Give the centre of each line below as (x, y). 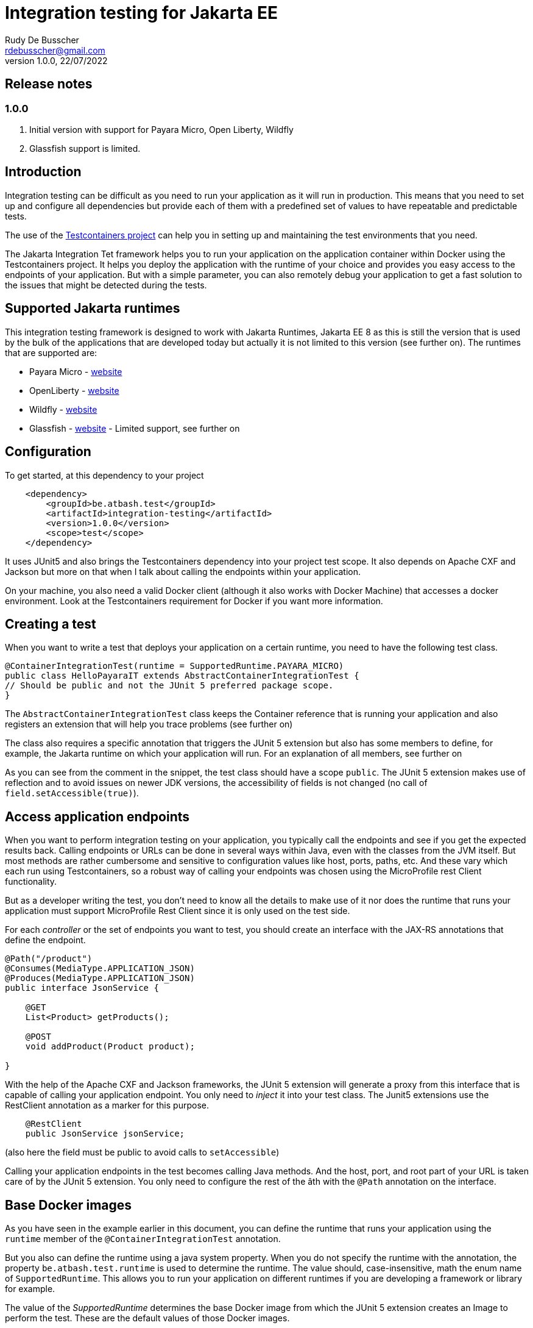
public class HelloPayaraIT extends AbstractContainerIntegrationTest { (182, 676)
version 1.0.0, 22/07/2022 (56, 60)
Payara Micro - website (76, 371)
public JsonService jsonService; (105, 1134)
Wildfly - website (63, 409)
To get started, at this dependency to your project (104, 475)
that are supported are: (51, 352)
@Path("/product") (49, 959)
